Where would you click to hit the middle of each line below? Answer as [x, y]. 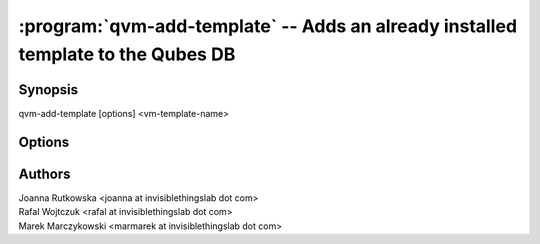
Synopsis [48, 89]
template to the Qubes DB [127, 54]
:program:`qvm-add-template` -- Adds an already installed [268, 26]
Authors [44, 173]
